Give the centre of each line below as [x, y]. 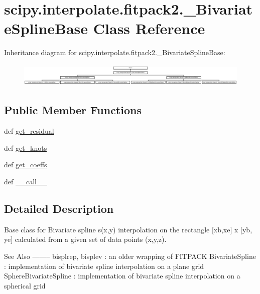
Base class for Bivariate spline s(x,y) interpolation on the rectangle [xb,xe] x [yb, [128, 229]
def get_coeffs [26, 165]
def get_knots [26, 148]
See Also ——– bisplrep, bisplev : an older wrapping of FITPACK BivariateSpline [130, 256]
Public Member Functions [73, 110]
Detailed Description [59, 208]
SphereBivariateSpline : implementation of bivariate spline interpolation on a [122, 276]
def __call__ [26, 181]
